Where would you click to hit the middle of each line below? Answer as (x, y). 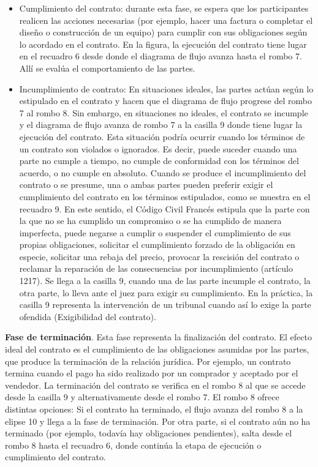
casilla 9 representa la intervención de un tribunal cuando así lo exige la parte (165, 304)
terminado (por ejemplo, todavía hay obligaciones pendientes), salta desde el (149, 433)
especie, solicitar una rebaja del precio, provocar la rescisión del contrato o (159, 256)
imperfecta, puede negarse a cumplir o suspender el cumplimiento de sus (155, 232)
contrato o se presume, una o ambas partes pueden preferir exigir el (146, 185)
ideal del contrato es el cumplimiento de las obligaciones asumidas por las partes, (157, 349)
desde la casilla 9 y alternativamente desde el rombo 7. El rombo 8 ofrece (142, 397)
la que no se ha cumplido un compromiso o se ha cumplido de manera (150, 221)
